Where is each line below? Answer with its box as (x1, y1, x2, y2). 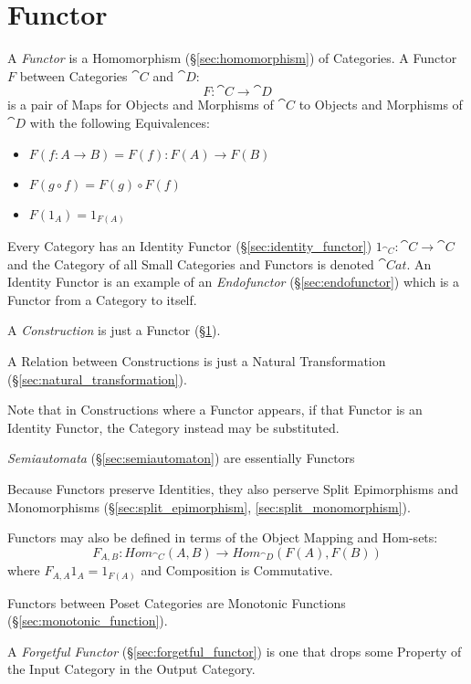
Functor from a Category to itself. (7, 289, 197, 309)
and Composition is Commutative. (141, 561, 333, 580)
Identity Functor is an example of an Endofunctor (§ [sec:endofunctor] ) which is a (7, 272, 460, 291)
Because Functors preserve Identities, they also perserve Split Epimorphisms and (7, 479, 459, 498)
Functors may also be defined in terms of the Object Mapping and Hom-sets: (7, 528, 438, 547)
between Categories (19, 66, 128, 85)
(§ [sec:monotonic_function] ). (7, 611, 168, 630)
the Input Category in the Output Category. (7, 659, 256, 679)
